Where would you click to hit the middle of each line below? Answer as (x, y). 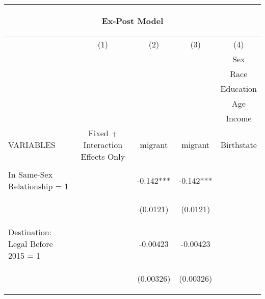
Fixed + (103, 133)
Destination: (30, 232)
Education (238, 89)
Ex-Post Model (132, 21)
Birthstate (238, 145)
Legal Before (31, 244)
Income (239, 118)
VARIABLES (32, 145)
